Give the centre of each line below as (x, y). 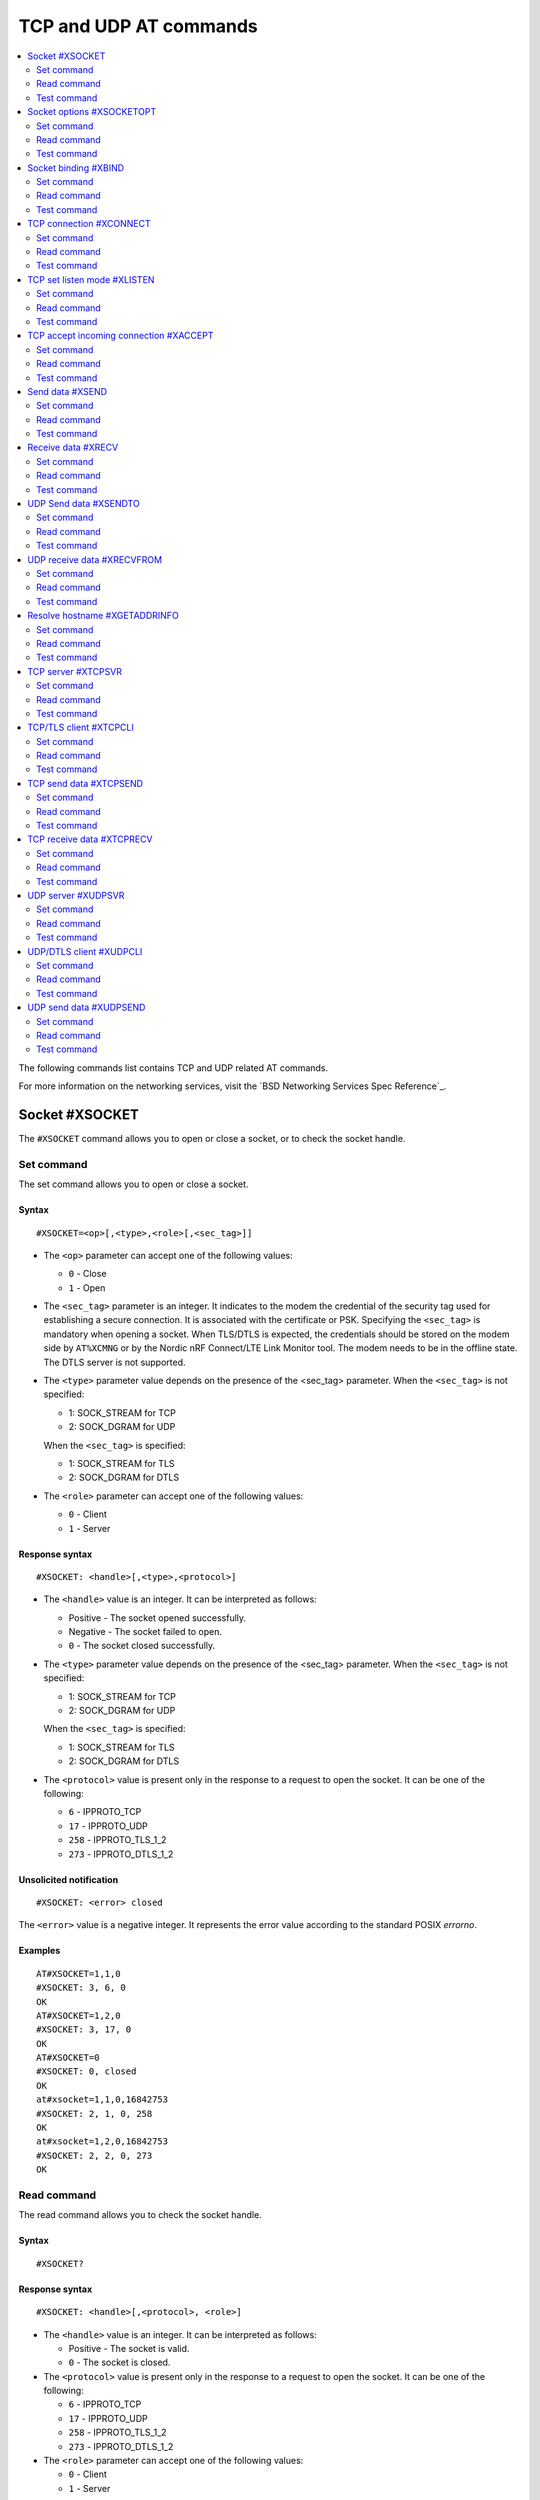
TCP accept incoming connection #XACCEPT (120, 336)
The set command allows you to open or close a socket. (133, 1184)
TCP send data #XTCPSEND (85, 783)
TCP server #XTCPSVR (75, 671)
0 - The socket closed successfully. (142, 1646)
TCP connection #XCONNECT (89, 224)
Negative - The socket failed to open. (145, 1632)
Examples (39, 1951)
